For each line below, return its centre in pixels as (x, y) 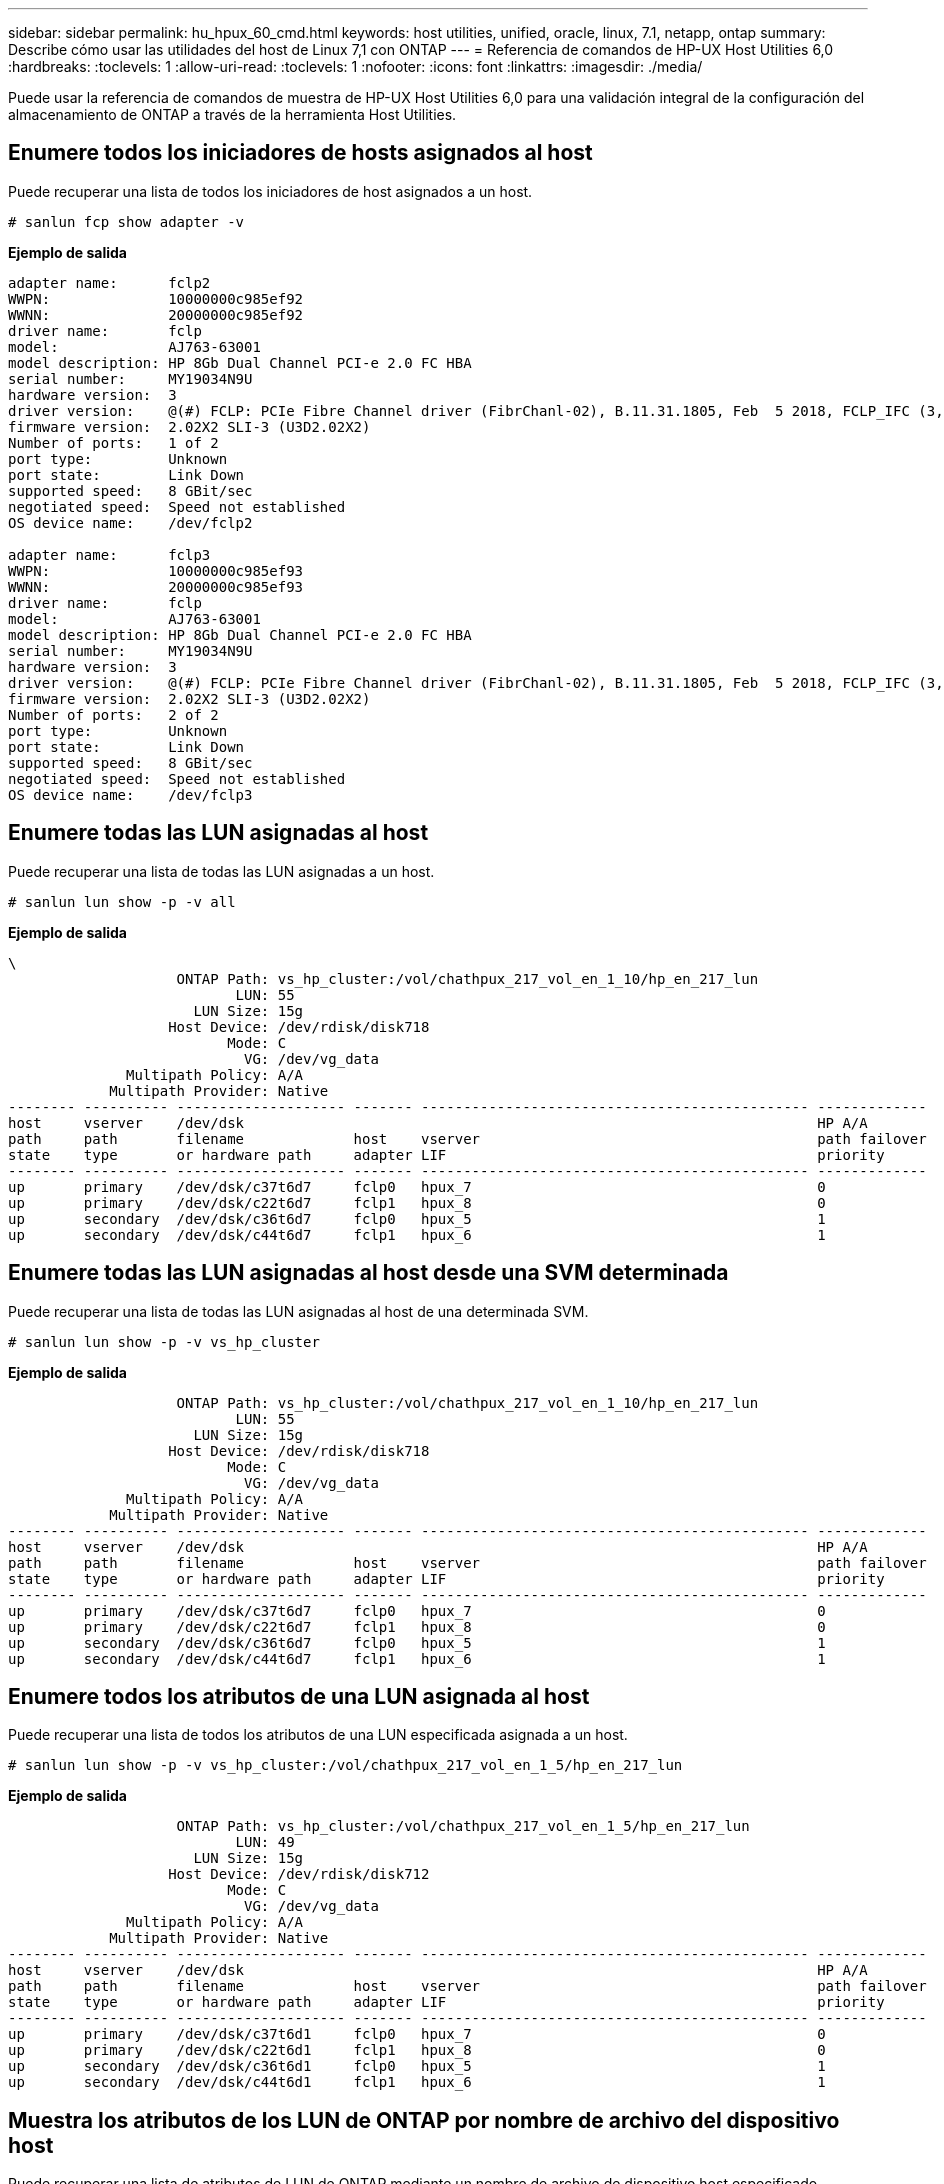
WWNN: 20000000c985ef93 (156, 586)
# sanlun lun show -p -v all (122, 901)
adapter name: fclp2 (109, 282)
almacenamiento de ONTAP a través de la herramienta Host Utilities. (232, 114)
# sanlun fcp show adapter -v (126, 221)
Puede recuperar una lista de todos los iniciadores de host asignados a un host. (270, 191)
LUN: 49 (265, 1842)
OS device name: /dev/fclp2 (130, 522)
